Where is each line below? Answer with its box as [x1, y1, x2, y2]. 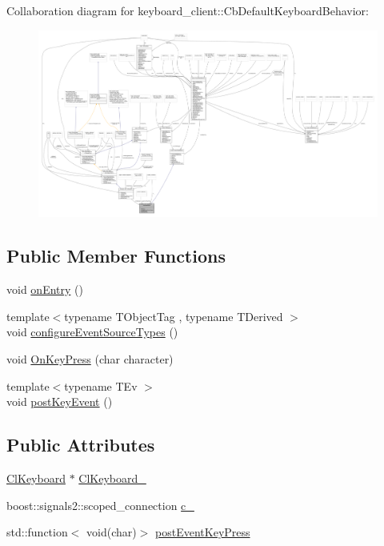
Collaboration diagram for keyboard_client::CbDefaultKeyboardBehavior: [6, 2, 369, 18]
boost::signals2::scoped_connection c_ [6, 496, 194, 513]
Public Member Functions [6, 243, 226, 268]
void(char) [86, 524, 137, 540]
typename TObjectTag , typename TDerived [64, 307, 283, 324]
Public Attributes [6, 432, 155, 457]
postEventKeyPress [155, 524, 250, 540]
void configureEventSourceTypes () [6, 323, 178, 340]
